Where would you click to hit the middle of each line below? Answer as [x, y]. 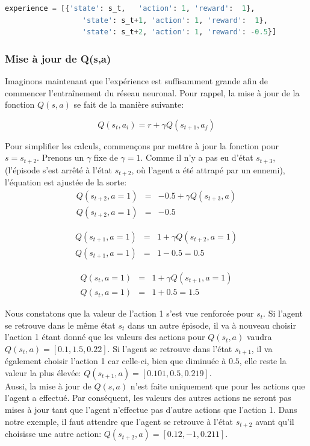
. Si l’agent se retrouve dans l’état [170, 348]
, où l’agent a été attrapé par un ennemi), [208, 169]
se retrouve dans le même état [60, 325]
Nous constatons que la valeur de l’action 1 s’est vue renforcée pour [129, 313]
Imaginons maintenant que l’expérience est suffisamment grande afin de [137, 81]
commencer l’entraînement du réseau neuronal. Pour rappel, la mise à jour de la [152, 92]
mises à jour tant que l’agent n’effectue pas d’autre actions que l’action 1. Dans [151, 410]
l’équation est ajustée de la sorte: [66, 182]
